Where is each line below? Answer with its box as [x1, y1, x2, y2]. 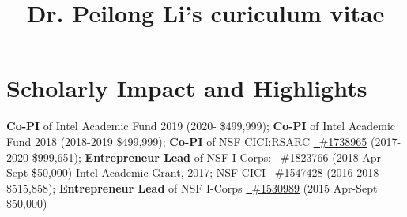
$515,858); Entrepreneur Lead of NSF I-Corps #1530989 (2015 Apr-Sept [6, 179, 378, 196]
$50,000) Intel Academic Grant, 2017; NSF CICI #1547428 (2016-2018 [31, 164, 379, 181]
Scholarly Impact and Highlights [6, 72, 367, 104]
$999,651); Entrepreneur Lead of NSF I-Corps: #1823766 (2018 [32, 148, 359, 165]
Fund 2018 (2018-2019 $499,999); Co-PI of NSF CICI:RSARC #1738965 [6, 133, 367, 149]
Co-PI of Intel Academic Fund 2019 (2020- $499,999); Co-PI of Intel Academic [6, 118, 396, 134]
